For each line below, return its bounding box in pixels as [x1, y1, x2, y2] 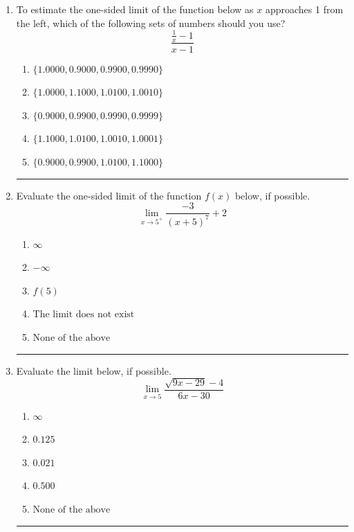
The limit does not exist [32, 310, 135, 320]
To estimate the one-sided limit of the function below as [16, 2, 254, 16]
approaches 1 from [265, 2, 344, 16]
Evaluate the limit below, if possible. [16, 363, 171, 378]
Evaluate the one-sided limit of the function [16, 188, 202, 202]
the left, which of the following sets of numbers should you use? [16, 15, 286, 30]
